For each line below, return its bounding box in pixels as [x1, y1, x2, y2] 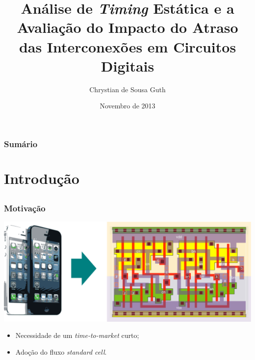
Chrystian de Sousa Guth [89, 84, 166, 94]
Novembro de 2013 [100, 101, 155, 111]
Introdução [4, 168, 79, 188]
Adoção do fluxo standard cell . [15, 346, 107, 357]
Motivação [4, 202, 46, 214]
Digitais [101, 55, 154, 76]
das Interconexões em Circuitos [19, 36, 236, 56]
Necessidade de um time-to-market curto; [15, 330, 139, 340]
